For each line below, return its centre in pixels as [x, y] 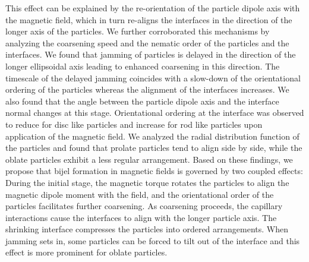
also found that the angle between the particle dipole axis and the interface [142, 101]
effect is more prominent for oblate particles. [86, 252]
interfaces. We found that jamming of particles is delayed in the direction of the [151, 54]
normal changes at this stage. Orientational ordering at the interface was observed [155, 113]
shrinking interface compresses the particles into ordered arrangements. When [147, 229]
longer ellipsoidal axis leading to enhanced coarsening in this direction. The [143, 66]
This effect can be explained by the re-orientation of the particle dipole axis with [153, 8]
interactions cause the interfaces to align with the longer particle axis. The [141, 217]
